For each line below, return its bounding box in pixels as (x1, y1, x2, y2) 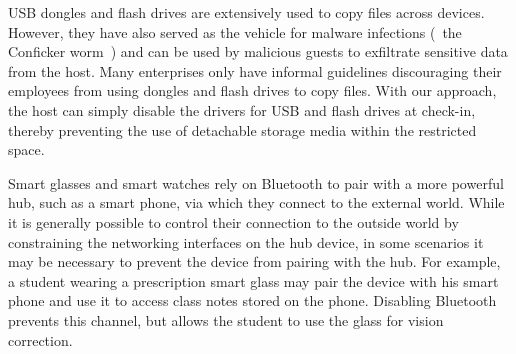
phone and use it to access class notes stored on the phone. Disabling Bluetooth (8, 290, 497, 311)
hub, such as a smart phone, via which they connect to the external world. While (8, 192, 505, 213)
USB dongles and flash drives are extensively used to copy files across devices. (8, 2, 485, 22)
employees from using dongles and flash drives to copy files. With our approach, (8, 80, 497, 101)
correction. (8, 329, 73, 350)
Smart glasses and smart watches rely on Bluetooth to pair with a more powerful (8, 172, 504, 193)
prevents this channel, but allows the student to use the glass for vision (8, 309, 444, 330)
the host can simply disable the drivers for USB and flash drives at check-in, (8, 99, 476, 120)
